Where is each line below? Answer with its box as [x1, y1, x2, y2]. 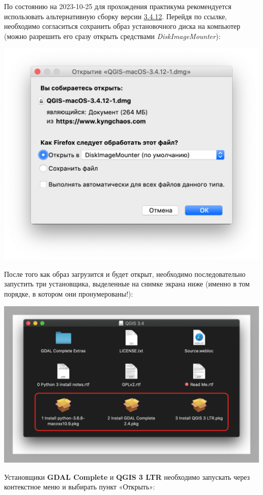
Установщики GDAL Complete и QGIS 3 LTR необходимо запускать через [4, 471, 250, 482]
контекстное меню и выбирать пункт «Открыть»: [4, 481, 155, 492]
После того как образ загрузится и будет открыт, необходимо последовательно [4, 268, 246, 279]
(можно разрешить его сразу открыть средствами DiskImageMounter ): [4, 30, 221, 41]
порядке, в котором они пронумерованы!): [4, 288, 133, 299]
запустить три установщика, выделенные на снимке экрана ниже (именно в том [4, 278, 250, 289]
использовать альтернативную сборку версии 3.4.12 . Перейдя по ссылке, [4, 11, 227, 21]
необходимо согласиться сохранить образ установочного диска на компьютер [4, 21, 241, 31]
